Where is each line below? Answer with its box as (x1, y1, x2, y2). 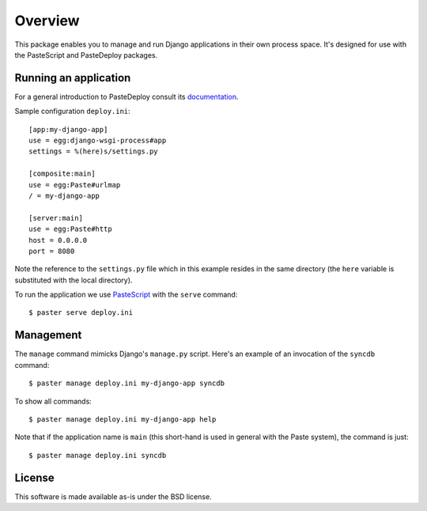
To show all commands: (14, 396, 93, 406)
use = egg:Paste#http (28, 225, 112, 233)
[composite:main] (28, 169, 96, 178)
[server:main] (28, 214, 83, 222)
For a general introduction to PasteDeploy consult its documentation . (14, 92, 239, 101)
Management (14, 328, 82, 342)
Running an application (14, 71, 131, 85)
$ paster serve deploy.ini (28, 308, 134, 317)
